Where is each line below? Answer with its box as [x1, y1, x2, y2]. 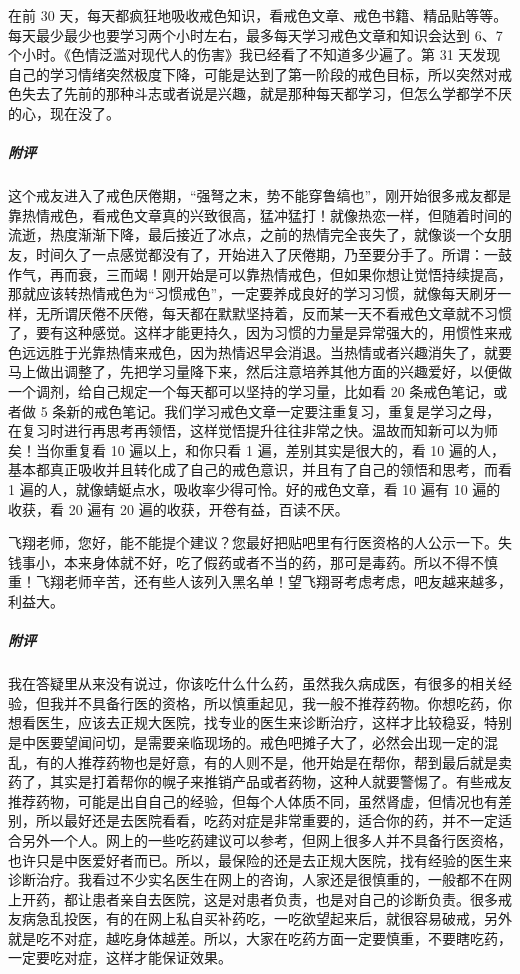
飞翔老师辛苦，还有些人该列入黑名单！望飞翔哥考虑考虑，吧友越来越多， [35, 571, 512, 592]
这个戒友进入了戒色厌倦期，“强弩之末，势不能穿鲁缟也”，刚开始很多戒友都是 [8, 185, 512, 206]
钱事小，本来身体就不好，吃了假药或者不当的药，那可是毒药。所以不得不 [8, 551, 484, 572]
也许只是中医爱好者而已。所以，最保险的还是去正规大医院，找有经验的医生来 [8, 849, 512, 870]
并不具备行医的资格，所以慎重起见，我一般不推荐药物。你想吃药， [63, 692, 498, 713]
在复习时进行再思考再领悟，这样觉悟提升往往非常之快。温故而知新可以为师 [8, 420, 498, 441]
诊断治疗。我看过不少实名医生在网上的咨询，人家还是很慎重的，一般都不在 [8, 869, 498, 890]
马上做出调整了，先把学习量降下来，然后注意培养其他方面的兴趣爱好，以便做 [8, 361, 512, 382]
